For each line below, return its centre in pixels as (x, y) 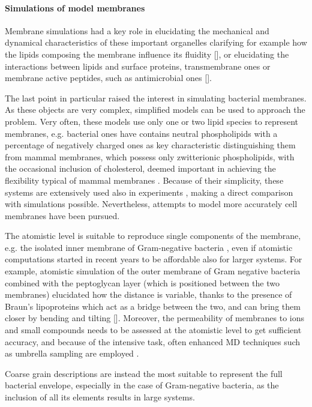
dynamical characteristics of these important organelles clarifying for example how (156, 42)
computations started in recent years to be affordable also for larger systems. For (154, 259)
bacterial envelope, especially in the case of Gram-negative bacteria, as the (142, 385)
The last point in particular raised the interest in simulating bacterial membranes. (156, 98)
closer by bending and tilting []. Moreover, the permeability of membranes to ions (154, 318)
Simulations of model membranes (75, 8)
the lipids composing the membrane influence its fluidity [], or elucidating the (147, 54)
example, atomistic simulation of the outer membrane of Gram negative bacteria (153, 271)
